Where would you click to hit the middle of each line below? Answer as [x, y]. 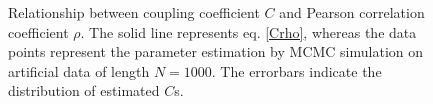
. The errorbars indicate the [296, 70]
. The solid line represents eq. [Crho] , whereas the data [248, 31]
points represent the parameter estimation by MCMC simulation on [216, 51]
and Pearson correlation [352, 12]
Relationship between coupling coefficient [134, 12]
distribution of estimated [84, 90]
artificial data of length [79, 70]
